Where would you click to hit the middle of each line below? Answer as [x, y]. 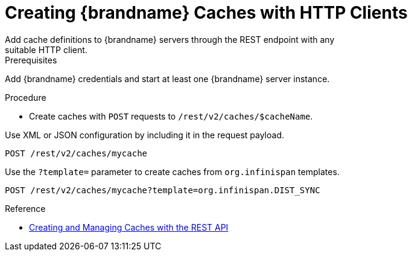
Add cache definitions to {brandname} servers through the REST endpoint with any [170, 39]
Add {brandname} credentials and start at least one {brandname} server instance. [167, 78]
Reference [25, 208]
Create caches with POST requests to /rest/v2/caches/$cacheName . [171, 116]
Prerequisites [31, 60]
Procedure [26, 97]
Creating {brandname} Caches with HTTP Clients [206, 13]
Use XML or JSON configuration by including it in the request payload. [144, 135]
